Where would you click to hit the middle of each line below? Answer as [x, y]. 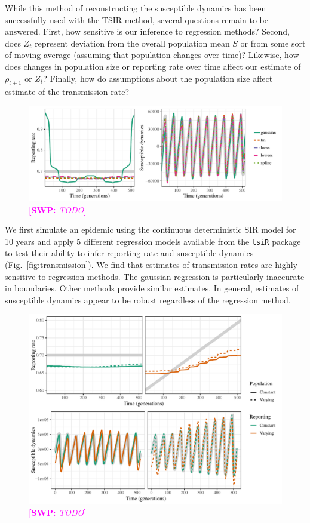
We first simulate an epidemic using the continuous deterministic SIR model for [151, 230]
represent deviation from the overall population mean [132, 43]
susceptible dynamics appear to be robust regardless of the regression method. [148, 299]
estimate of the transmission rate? [67, 92]
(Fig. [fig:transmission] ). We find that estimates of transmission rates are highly [151, 264]
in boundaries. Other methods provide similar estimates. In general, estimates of [152, 288]
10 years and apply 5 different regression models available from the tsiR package [153, 241]
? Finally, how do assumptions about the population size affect [158, 78]
